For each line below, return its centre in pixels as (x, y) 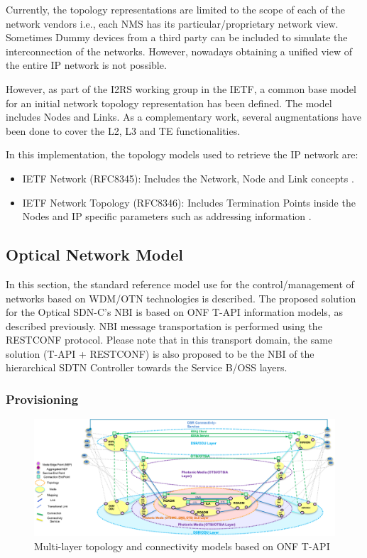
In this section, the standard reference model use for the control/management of (180, 284)
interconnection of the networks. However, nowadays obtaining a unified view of (179, 51)
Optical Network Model (95, 255)
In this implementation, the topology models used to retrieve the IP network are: (182, 154)
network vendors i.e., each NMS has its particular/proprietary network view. (172, 23)
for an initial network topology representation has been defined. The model (169, 103)
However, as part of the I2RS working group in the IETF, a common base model (181, 88)
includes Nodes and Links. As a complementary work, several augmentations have (183, 117)
